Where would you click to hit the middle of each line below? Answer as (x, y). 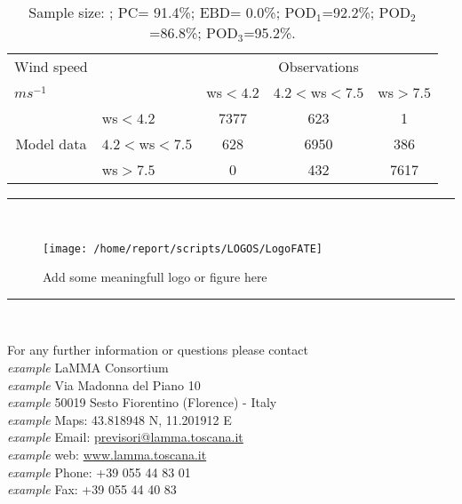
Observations (319, 66)
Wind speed (51, 66)
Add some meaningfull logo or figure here (155, 277)
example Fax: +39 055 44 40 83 (92, 489)
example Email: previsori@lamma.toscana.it (125, 437)
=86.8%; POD (194, 32)
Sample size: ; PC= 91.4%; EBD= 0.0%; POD (172, 12)
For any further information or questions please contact (158, 350)
